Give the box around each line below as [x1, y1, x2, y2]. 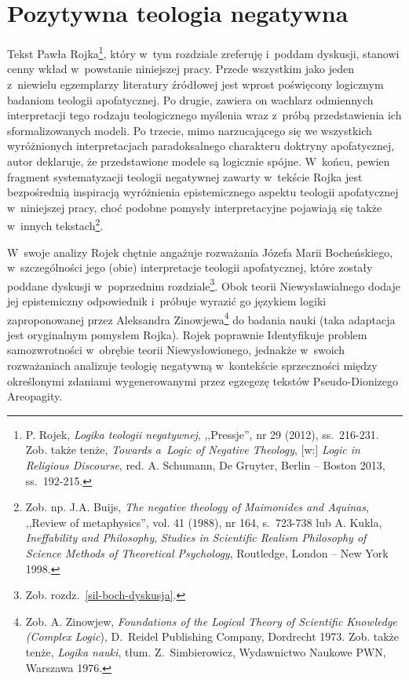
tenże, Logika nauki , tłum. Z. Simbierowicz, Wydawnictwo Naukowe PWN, [25, 643, 386, 660]
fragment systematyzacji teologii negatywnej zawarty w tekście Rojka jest [7, 168, 363, 185]
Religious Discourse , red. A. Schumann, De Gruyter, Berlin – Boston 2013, [25, 457, 385, 473]
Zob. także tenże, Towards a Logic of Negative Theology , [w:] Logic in [25, 441, 360, 458]
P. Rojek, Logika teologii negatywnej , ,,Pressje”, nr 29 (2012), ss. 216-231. [25, 426, 379, 442]
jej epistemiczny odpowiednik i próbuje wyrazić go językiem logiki [7, 293, 327, 309]
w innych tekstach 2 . [7, 215, 104, 233]
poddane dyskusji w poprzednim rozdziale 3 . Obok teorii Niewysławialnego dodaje [7, 275, 400, 294]
